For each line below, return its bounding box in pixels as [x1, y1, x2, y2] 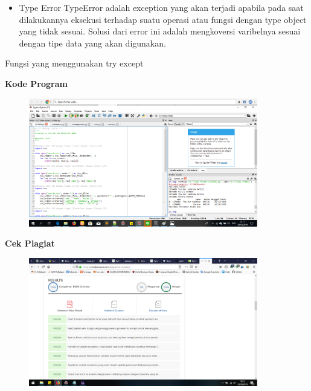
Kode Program [5, 77, 68, 89]
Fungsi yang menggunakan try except [5, 57, 144, 69]
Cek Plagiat [5, 237, 55, 250]
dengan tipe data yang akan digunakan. [19, 36, 166, 49]
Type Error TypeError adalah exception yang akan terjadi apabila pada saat [19, 1, 304, 13]
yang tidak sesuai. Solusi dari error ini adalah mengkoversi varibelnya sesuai [19, 25, 301, 37]
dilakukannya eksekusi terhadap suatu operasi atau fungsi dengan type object [19, 13, 307, 25]
